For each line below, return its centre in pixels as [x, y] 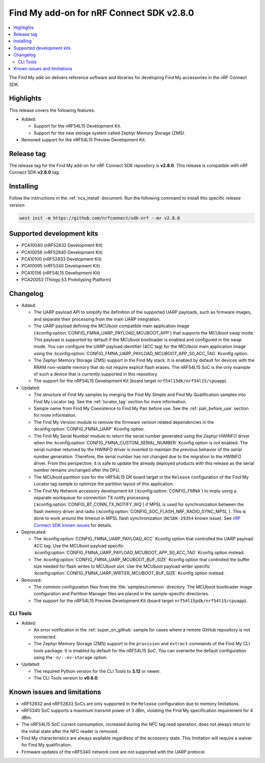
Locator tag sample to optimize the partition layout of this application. [104, 484]
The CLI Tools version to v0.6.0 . [66, 678]
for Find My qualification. [47, 745]
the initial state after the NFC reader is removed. [70, 731]
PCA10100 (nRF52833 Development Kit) [62, 259]
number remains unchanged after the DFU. [77, 470]
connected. [45, 637]
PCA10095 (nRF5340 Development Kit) [61, 266]
